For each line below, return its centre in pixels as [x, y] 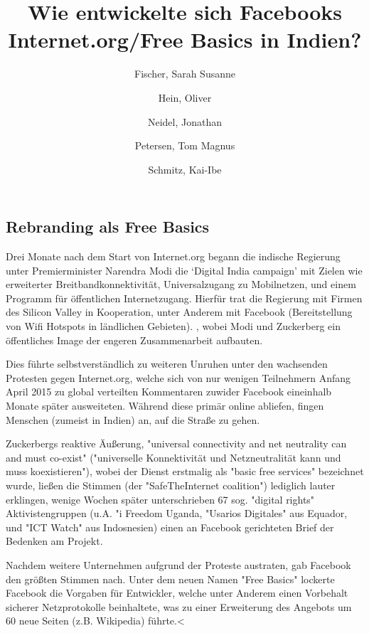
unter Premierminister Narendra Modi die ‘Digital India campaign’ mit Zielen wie [184, 270]
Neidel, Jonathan [185, 121]
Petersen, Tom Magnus [185, 145]
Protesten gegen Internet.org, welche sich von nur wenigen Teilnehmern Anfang [178, 377]
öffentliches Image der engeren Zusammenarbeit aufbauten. [134, 340]
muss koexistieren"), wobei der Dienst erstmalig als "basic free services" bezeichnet [185, 471]
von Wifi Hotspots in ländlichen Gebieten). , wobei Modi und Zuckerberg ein [173, 326]
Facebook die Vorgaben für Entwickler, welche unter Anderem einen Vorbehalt [177, 593]
